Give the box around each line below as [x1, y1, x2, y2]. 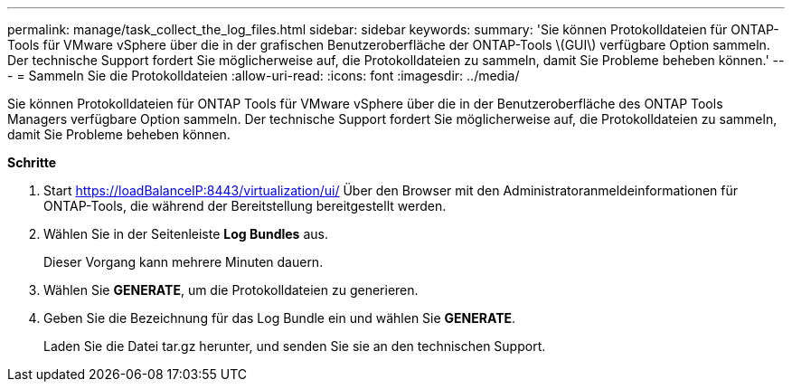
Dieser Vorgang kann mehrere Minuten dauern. [43, 254, 324, 270]
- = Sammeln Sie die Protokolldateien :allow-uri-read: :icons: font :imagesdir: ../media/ [7, 68, 520, 83]
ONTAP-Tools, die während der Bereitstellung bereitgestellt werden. [43, 198, 447, 213]
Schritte [7, 155, 56, 170]
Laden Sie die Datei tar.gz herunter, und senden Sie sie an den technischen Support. [43, 338, 546, 354]
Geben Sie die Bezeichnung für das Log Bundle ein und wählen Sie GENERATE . [43, 310, 516, 326]
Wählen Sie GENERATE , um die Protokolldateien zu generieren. [43, 282, 419, 298]
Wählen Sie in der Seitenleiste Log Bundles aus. [43, 226, 328, 242]
